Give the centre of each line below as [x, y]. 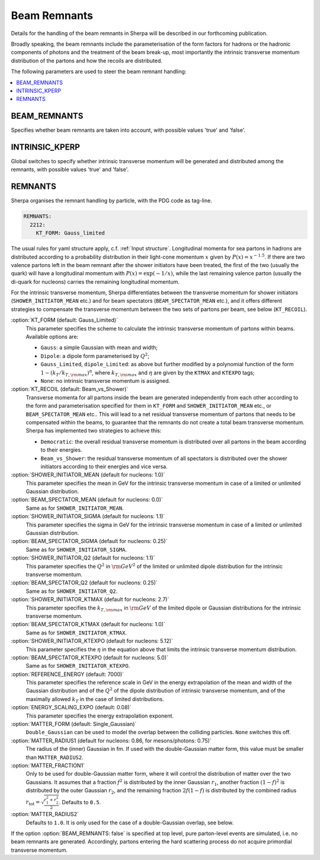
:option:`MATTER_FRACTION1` [48, 765]
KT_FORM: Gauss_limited [70, 233]
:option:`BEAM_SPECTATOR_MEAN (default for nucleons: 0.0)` [87, 500]
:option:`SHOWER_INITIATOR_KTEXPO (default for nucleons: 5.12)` [92, 641]
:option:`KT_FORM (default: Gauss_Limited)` [65, 320]
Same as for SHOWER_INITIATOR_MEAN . [75, 508]
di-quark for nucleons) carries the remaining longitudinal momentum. [95, 281]
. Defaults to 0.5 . [80, 802]
